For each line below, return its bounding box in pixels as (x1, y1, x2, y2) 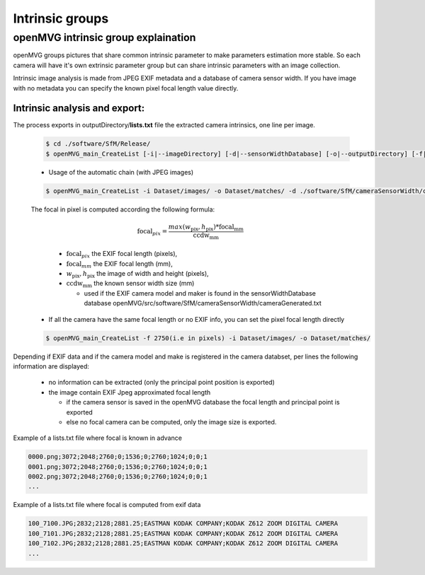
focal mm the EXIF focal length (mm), (66, 259, 173, 269)
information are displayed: (13, 361, 90, 371)
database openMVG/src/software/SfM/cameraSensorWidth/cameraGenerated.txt (84, 299, 322, 308)
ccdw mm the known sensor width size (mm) (66, 279, 195, 289)
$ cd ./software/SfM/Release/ (45, 140, 151, 148)
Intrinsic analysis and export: (13, 103, 145, 115)
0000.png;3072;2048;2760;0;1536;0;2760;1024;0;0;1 (28, 453, 208, 461)
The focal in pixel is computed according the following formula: (30, 205, 215, 214)
